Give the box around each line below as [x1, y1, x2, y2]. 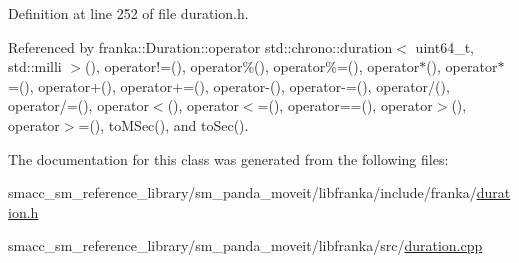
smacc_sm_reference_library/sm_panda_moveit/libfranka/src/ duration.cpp [8, 235, 483, 256]
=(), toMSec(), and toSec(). [78, 114, 249, 135]
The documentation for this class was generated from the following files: [8, 148, 449, 169]
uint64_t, [415, 36, 474, 57]
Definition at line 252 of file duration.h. [8, 3, 249, 23]
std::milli [8, 56, 62, 77]
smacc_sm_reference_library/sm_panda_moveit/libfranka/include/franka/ [8, 182, 477, 203]
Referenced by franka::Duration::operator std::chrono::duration [8, 36, 393, 57]
